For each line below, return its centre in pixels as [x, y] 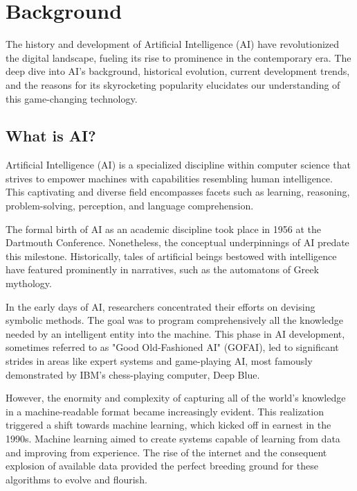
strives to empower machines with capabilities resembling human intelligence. [169, 178]
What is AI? [51, 136]
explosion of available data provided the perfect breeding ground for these [162, 466]
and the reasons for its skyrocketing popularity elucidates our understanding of [173, 84]
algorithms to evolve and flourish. [76, 479]
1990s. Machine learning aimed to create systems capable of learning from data [173, 438]
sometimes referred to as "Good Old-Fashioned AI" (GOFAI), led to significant [172, 347]
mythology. [29, 283]
